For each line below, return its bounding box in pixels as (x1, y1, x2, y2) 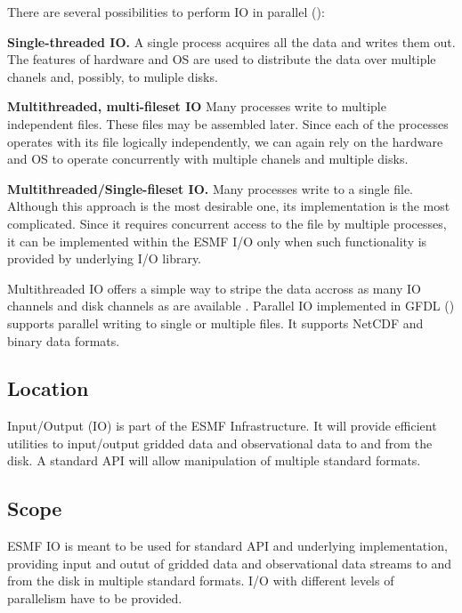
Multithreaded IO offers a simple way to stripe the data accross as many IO (7, 278, 421, 297)
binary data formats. (7, 331, 120, 350)
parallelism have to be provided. (7, 589, 182, 608)
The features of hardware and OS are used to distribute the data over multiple (7, 50, 436, 69)
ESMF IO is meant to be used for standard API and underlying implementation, (7, 536, 448, 555)
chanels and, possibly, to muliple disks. (7, 67, 218, 85)
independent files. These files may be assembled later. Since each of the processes (7, 114, 449, 133)
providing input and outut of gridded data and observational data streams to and (7, 553, 452, 572)
